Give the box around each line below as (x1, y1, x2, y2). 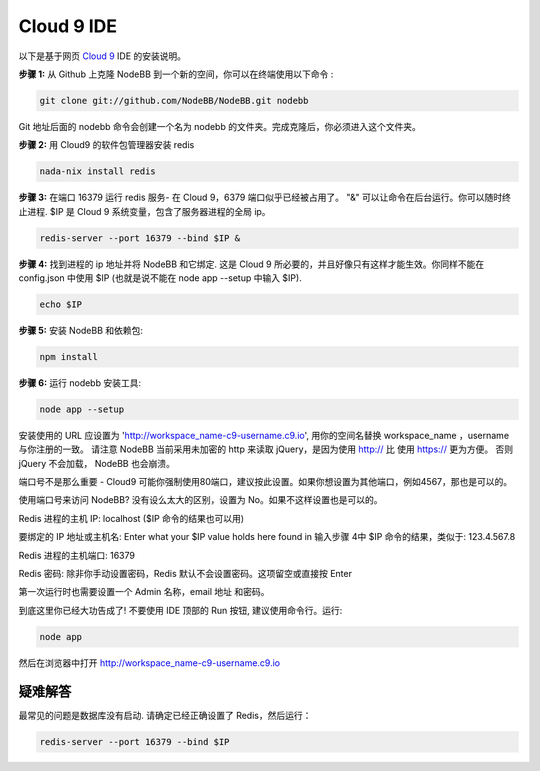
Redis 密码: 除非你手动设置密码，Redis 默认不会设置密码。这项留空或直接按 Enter (18, 568, 352, 580)
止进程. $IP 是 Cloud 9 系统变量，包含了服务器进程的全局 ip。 (18, 205, 271, 217)
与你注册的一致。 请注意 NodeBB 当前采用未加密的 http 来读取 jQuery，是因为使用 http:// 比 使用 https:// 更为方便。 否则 (18, 443, 514, 455)
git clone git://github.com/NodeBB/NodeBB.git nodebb (39, 95, 309, 106)
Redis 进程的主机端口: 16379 (18, 549, 135, 561)
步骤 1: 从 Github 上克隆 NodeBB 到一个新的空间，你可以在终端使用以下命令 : (18, 68, 334, 80)
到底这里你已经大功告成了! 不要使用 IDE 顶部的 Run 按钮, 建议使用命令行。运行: (18, 604, 343, 616)
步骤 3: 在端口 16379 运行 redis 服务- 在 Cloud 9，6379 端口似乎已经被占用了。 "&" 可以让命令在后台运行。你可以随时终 (18, 191, 512, 204)
